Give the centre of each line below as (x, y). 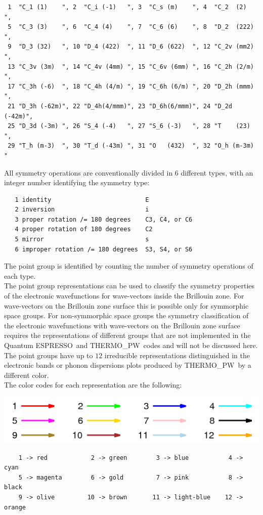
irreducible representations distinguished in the (177, 355)
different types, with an (217, 172)
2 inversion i (82, 210)
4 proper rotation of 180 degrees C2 (84, 229)
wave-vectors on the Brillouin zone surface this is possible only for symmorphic (126, 305)
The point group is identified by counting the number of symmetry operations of (129, 266)
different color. (27, 375)
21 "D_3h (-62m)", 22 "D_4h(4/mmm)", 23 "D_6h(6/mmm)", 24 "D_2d (120, 106)
